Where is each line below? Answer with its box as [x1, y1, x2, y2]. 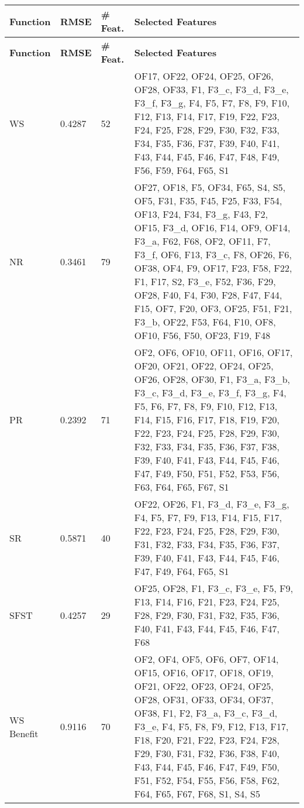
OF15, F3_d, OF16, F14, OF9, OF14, [134, 221, 291, 234]
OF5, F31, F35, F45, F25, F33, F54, [134, 194, 282, 207]
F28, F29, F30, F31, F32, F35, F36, [134, 608, 280, 622]
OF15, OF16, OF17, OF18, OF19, [134, 666, 274, 679]
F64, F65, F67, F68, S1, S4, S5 [134, 787, 260, 800]
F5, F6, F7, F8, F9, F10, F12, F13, [134, 399, 278, 413]
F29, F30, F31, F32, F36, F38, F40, [134, 747, 280, 760]
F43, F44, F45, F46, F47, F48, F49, [134, 150, 280, 163]
